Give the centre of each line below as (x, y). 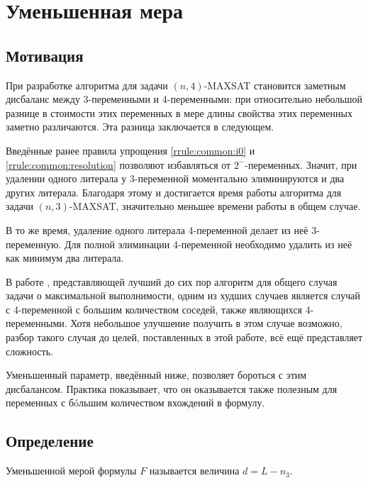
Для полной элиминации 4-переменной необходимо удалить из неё (208, 244)
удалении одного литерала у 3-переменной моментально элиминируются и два (175, 178)
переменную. (34, 244)
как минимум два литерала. (65, 258)
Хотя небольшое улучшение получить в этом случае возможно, (206, 323)
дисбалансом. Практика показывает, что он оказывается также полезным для (172, 388)
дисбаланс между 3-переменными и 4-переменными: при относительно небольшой (184, 99)
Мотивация (45, 55)
